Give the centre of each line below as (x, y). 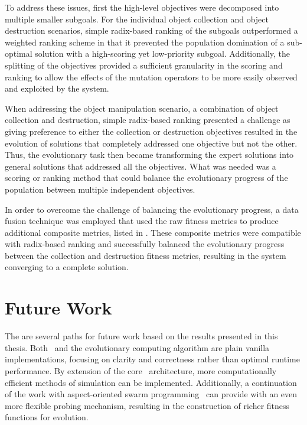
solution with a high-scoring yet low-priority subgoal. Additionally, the (163, 53)
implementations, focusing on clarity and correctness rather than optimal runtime (152, 359)
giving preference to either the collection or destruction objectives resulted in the (151, 131)
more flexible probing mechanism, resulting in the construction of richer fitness (147, 405)
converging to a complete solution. (67, 267)
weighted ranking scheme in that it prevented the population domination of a (145, 42)
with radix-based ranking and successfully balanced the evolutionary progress (145, 244)
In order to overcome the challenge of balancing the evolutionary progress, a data (152, 209)
